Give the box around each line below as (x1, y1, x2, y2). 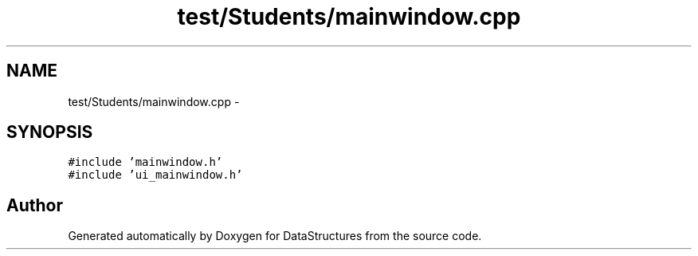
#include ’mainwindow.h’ (68, 156, 223, 169)
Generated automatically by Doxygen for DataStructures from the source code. (68, 229, 482, 243)
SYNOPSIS (6, 122, 93, 143)
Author (6, 195, 63, 215)
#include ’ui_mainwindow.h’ (68, 168, 243, 182)
